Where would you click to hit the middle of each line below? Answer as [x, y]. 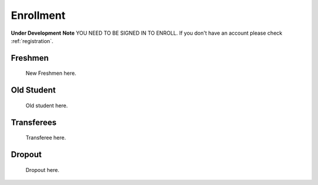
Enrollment [38, 15]
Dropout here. [42, 170]
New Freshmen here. [51, 73]
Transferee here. [46, 138]
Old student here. [47, 105]
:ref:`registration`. [32, 41]
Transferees [34, 122]
